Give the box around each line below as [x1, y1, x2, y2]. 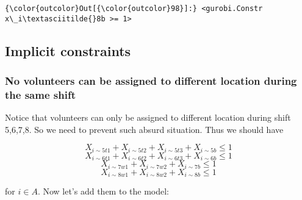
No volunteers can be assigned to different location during [5, 73, 297, 88]
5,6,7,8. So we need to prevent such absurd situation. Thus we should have [5, 123, 284, 135]
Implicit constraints [5, 41, 131, 60]
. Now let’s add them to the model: [37, 185, 169, 198]
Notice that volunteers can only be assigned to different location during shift [5, 111, 291, 124]
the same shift [5, 87, 76, 102]
